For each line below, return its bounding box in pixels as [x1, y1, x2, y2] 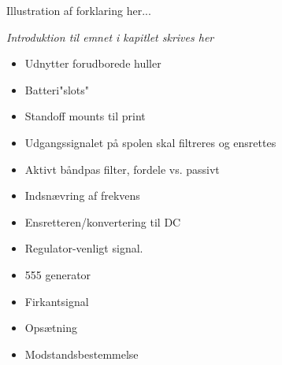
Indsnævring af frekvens [24, 187, 140, 204]
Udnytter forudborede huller [24, 55, 161, 72]
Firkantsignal [24, 293, 89, 309]
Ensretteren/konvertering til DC [24, 213, 181, 230]
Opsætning [24, 319, 78, 336]
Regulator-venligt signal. [24, 240, 143, 256]
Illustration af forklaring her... [6, 2, 151, 18]
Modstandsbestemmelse [24, 345, 139, 362]
